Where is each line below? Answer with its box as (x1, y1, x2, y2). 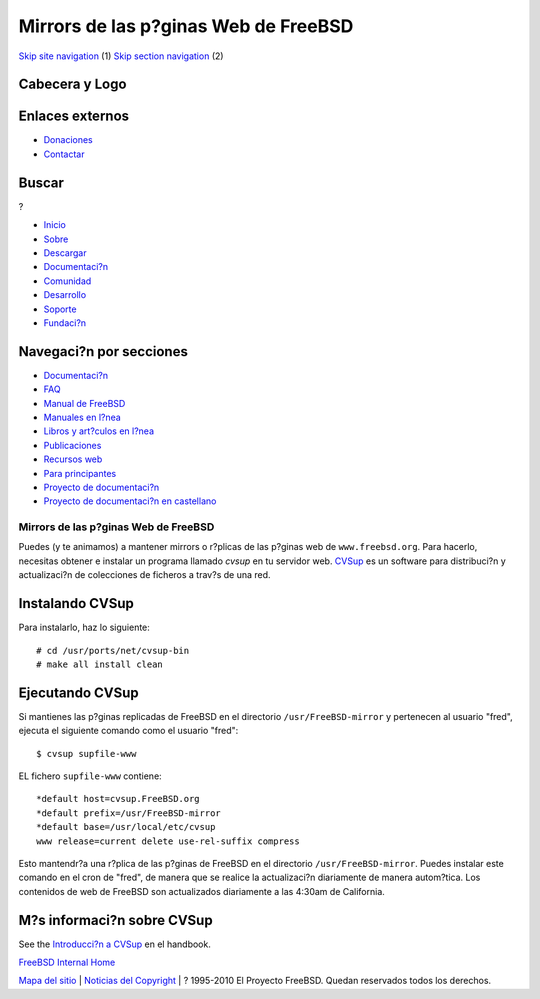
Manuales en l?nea (43, 411, 122, 423)
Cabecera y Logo (18, 76, 127, 93)
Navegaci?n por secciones (18, 343, 189, 360)
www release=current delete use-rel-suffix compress (36, 835, 300, 847)
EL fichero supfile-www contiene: (18, 770, 162, 782)
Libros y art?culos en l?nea (43, 425, 155, 437)
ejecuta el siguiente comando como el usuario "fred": (18, 725, 239, 737)
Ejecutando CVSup (18, 684, 139, 701)
